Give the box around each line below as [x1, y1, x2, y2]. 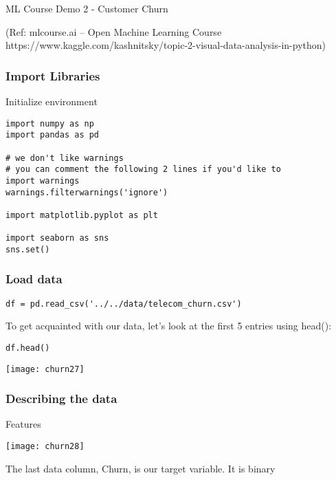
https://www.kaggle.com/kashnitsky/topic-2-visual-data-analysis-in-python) [5, 38, 326, 52]
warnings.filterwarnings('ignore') [5, 187, 168, 197]
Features [5, 417, 41, 431]
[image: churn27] [5, 364, 85, 374]
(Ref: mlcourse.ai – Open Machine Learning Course [5, 24, 222, 39]
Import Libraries [5, 67, 100, 84]
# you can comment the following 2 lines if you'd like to [5, 164, 281, 175]
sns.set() [5, 244, 50, 254]
